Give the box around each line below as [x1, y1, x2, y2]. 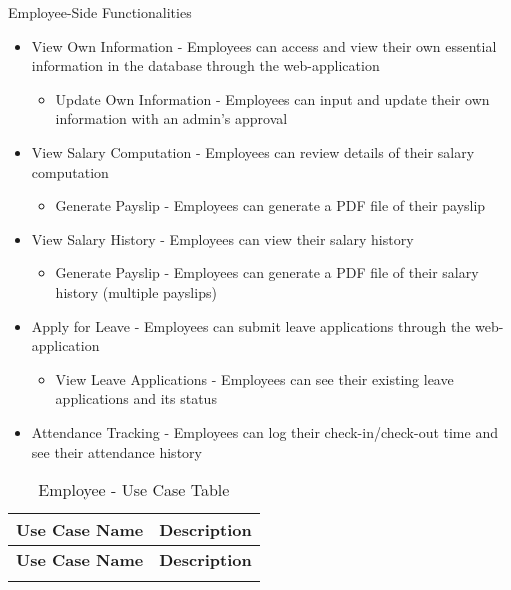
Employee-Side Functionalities [8, 2, 192, 22]
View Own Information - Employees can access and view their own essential [31, 35, 497, 56]
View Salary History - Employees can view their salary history [31, 228, 414, 249]
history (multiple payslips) [55, 281, 217, 302]
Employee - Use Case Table [38, 478, 230, 502]
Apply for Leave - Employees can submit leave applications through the [31, 315, 471, 336]
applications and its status [55, 388, 217, 409]
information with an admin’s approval [55, 108, 288, 129]
